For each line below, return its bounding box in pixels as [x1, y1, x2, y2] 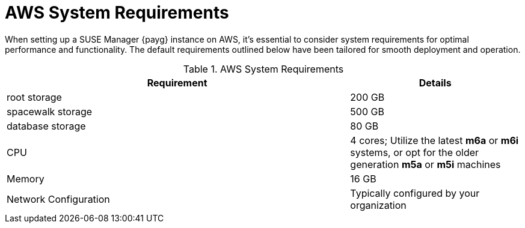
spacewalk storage [7, 105, 93, 118]
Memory [7, 172, 45, 185]
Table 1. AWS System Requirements [183, 62, 344, 75]
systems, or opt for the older [350, 146, 479, 158]
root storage [7, 91, 62, 103]
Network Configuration [7, 193, 110, 205]
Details [419, 76, 452, 89]
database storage [7, 119, 86, 132]
